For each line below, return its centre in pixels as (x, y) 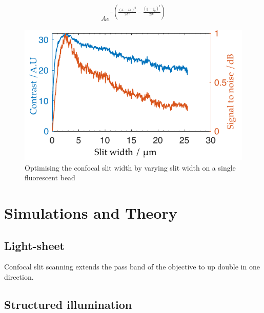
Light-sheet (34, 245)
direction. (19, 276)
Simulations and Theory (91, 213)
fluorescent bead (50, 178)
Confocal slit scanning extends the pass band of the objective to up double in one (132, 267)
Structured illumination (68, 304)
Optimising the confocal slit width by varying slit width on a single (130, 167)
